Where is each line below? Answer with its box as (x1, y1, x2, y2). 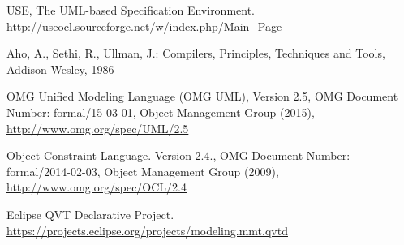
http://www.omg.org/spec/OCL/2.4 (6, 178, 187, 196)
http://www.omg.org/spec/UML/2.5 (6, 119, 189, 136)
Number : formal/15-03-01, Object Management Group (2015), (6, 103, 315, 120)
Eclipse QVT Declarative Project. (6, 205, 174, 222)
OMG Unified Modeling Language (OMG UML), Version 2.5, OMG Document (6, 88, 398, 105)
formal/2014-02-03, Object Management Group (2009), (6, 162, 279, 179)
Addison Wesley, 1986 (6, 60, 114, 77)
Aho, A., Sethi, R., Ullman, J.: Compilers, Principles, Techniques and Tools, (6, 45, 385, 62)
